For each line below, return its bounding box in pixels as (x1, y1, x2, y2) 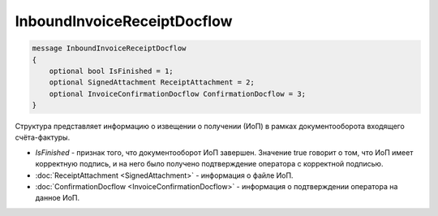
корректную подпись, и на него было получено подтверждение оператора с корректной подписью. (35, 159, 384, 169)
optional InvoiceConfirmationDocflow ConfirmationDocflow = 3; (49, 89, 307, 98)
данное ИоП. (35, 193, 80, 203)
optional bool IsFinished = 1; (49, 66, 174, 76)
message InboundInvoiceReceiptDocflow (32, 44, 187, 53)
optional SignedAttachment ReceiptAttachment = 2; (49, 78, 255, 87)
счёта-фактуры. (15, 132, 71, 142)
